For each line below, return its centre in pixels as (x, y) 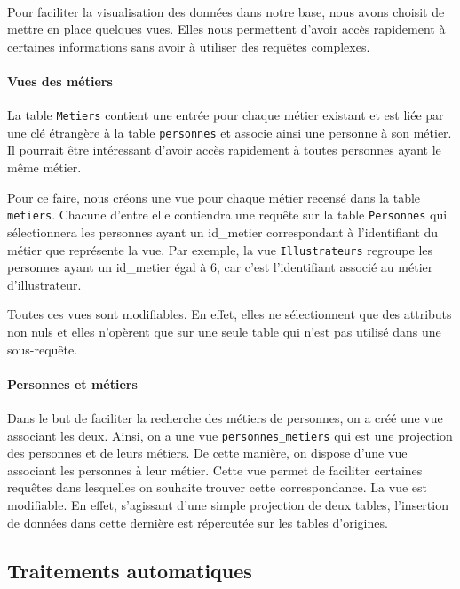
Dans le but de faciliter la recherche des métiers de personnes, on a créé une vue (225, 417)
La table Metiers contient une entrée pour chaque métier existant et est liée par (226, 115)
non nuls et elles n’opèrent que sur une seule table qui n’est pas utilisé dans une (224, 331)
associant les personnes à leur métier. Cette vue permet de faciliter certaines (215, 470)
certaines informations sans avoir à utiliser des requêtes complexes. (189, 46)
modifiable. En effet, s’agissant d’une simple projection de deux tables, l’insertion (228, 504)
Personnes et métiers (72, 383)
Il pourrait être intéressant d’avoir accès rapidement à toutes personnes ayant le (224, 150)
